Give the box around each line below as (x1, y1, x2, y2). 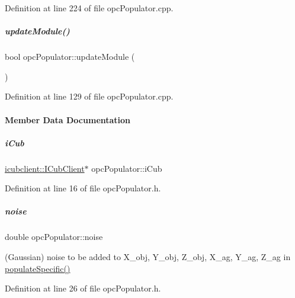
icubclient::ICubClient (5, 162, 85, 174)
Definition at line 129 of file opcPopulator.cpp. (5, 90, 174, 102)
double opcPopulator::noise (5, 230, 103, 243)
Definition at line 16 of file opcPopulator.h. (5, 182, 161, 194)
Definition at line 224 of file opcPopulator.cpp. (5, 2, 174, 14)
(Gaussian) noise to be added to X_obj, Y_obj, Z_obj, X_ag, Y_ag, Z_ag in (5, 251, 291, 263)
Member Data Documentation (5, 113, 131, 126)
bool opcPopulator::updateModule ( (5, 50, 135, 63)
